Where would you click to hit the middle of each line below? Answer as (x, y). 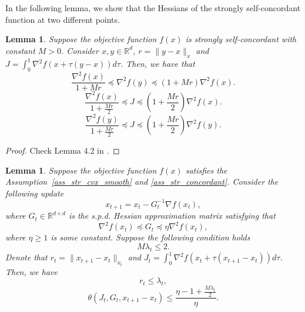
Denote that (26, 257)
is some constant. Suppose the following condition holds (150, 237)
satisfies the (206, 170)
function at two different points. (63, 19)
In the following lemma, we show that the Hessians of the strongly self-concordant (153, 8)
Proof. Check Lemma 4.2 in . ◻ (63, 150)
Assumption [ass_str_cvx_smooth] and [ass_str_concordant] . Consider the (142, 182)
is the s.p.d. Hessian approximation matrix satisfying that (172, 216)
